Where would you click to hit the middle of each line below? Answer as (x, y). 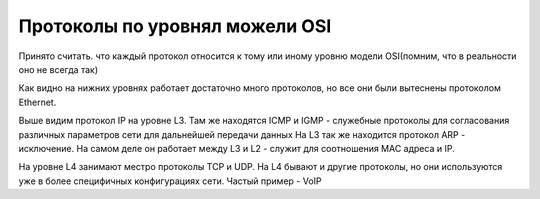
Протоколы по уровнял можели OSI (175, 26)
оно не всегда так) (58, 69)
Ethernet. (37, 102)
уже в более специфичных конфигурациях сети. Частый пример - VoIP (170, 181)
